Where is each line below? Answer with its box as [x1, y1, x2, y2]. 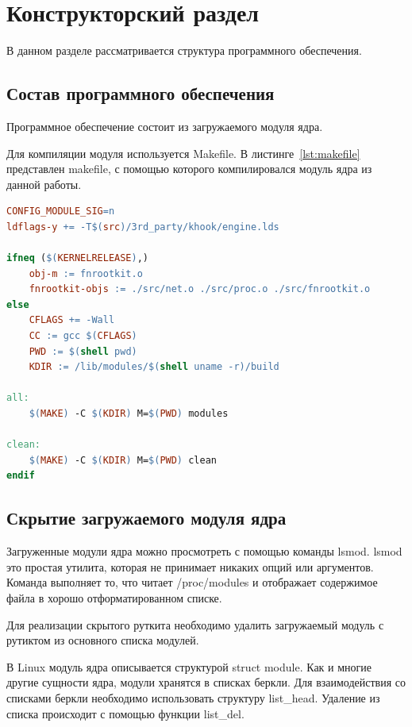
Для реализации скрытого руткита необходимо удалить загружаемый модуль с [6, 616, 384, 633]
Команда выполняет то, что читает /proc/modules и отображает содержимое [6, 574, 378, 590]
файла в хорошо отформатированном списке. [6, 589, 222, 606]
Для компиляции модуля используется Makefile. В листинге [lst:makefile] [6, 144, 360, 161]
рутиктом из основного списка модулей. [6, 632, 199, 648]
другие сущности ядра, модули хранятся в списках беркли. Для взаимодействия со [6, 674, 406, 690]
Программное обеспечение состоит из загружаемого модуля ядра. [6, 117, 323, 134]
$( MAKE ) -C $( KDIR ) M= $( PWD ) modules [29, 408, 229, 420]
